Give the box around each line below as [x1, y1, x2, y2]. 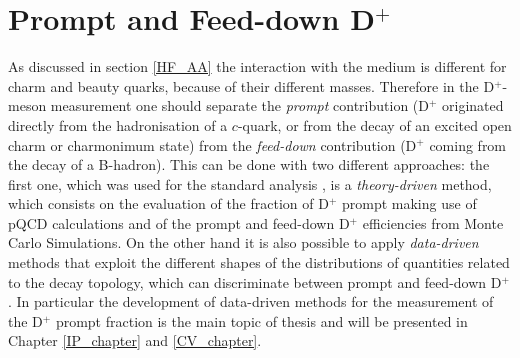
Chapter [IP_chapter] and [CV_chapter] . [8, 330, 262, 351]
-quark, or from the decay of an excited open [237, 114, 512, 135]
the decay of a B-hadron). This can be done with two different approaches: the [8, 154, 490, 175]
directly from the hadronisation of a [8, 114, 228, 135]
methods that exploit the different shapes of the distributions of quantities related [8, 252, 510, 273]
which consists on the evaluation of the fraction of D [8, 193, 329, 214]
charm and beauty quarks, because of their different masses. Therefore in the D [8, 75, 495, 96]
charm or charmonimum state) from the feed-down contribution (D [8, 134, 417, 155]
